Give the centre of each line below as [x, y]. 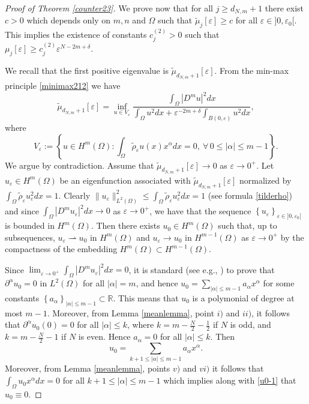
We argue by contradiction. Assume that [79, 165]
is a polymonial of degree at [243, 298]
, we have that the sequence [200, 210]
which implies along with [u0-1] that [230, 380]
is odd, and [250, 324]
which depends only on [69, 20]
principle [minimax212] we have [63, 86]
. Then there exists [125, 225]
